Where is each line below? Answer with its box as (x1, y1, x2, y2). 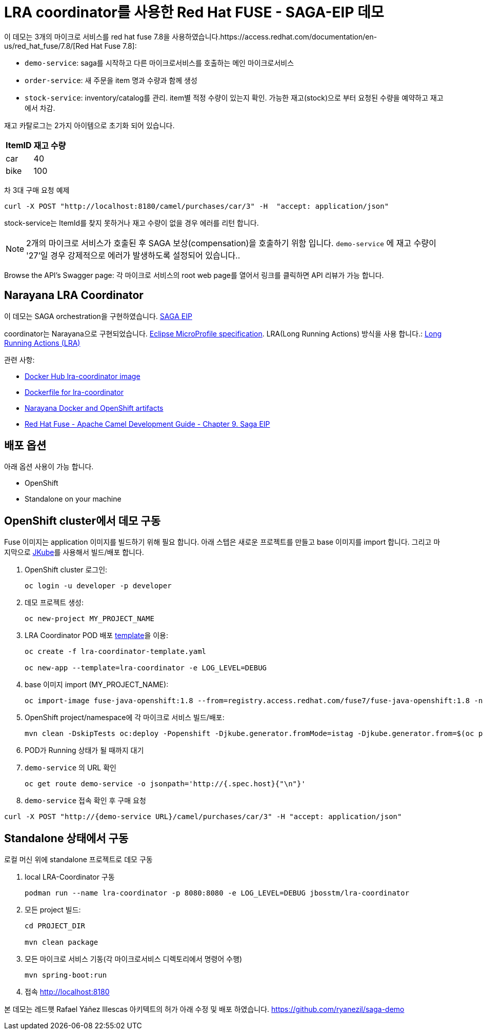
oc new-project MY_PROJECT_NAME (25, 614, 154, 623)
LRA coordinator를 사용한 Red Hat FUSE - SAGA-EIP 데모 (4, 4, 384, 21)
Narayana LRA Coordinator (4, 289, 144, 302)
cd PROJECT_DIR (25, 922, 86, 930)
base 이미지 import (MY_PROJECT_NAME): (25, 680, 169, 689)
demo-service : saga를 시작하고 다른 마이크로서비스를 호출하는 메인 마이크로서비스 (25, 58, 294, 67)
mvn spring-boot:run (25, 971, 107, 980)
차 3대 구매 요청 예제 (4, 185, 70, 194)
